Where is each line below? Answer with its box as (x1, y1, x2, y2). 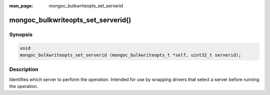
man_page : (9, 3, 33, 8)
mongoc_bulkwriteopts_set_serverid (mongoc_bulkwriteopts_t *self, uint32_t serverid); (19, 52, 241, 58)
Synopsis (9, 31, 32, 38)
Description (9, 66, 38, 73)
